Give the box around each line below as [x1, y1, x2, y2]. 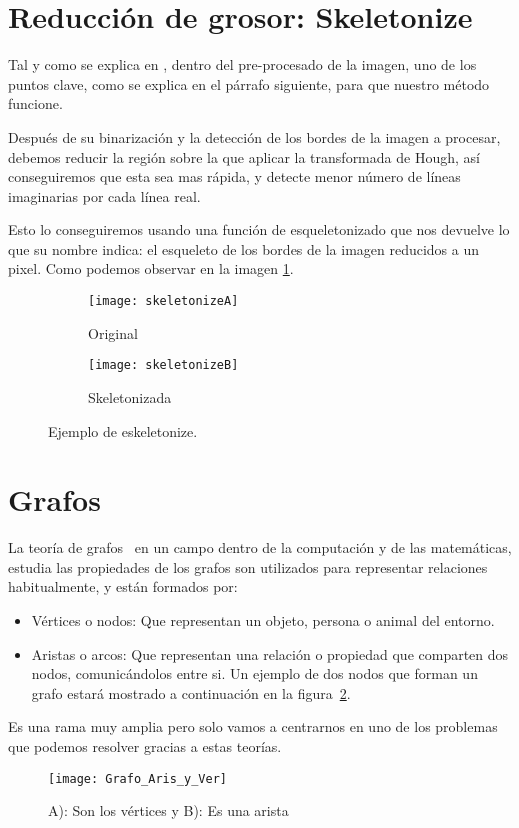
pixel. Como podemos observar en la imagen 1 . [8, 258, 294, 279]
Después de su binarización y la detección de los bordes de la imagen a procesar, [8, 126, 501, 147]
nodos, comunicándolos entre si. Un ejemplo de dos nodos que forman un [31, 663, 478, 684]
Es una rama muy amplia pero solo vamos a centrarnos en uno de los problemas [8, 716, 498, 737]
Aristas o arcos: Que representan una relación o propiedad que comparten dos [31, 643, 509, 664]
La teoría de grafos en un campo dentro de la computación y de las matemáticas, [8, 537, 512, 558]
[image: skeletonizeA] [88, 294, 239, 309]
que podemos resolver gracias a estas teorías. [8, 736, 282, 757]
